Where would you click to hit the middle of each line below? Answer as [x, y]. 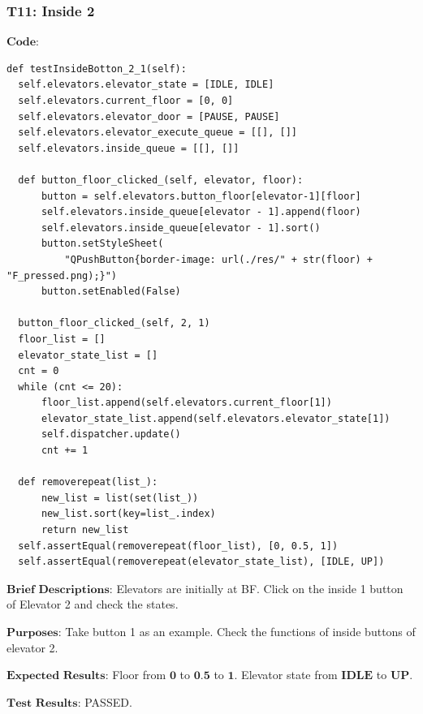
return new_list [85, 530]
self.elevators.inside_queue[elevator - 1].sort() [181, 228]
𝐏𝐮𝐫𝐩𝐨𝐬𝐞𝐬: [34, 633]
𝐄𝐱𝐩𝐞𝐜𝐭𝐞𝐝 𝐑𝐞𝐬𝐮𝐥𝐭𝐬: [58, 676]
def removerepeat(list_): [88, 482]
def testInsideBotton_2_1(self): [97, 69]
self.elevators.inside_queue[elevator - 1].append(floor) [201, 212]
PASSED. [108, 701]
